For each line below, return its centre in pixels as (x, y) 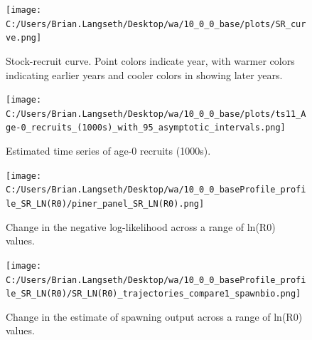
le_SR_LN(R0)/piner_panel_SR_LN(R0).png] (105, 204)
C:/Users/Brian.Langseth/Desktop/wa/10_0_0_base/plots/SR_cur (156, 24)
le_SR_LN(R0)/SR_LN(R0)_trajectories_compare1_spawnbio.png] (154, 294)
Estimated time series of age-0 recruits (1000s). (108, 151)
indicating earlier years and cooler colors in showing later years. (144, 74)
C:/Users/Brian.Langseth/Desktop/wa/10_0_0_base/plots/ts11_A (156, 114)
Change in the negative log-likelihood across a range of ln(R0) (141, 226)
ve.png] (24, 38)
